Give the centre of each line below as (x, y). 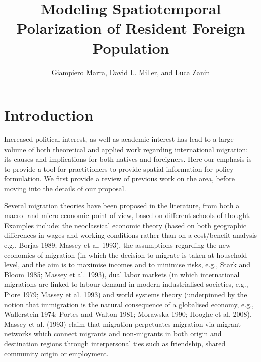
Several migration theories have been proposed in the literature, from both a (122, 205)
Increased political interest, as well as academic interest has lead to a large (119, 139)
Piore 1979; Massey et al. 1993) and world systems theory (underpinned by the (126, 294)
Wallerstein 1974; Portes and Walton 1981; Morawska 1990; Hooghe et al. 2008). (128, 314)
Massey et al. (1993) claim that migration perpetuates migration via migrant (122, 323)
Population (131, 48)
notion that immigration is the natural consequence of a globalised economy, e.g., (129, 304)
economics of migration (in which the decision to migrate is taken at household (126, 255)
